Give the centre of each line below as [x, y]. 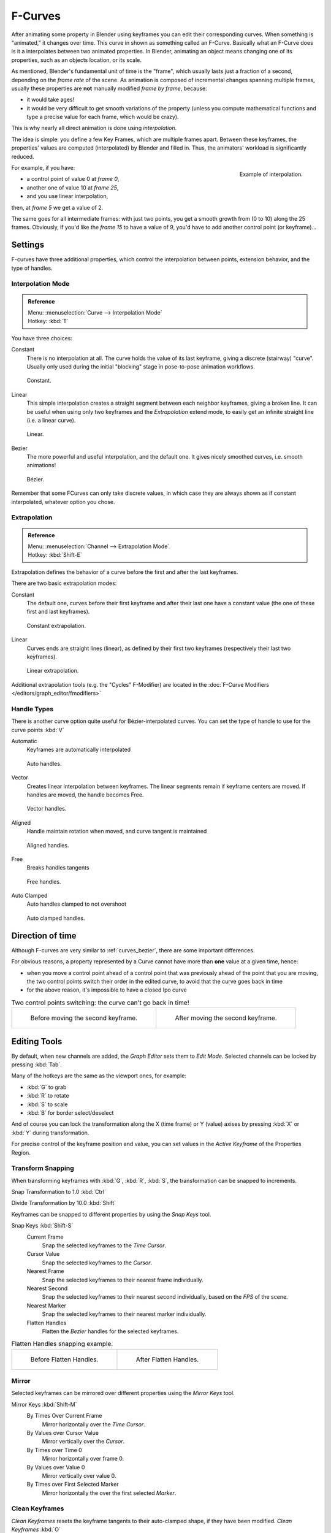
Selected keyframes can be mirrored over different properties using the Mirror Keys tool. [123, 1393]
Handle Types [32, 709]
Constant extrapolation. [56, 625]
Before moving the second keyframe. [84, 1018]
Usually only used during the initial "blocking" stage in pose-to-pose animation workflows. [141, 366]
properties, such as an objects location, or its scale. [77, 60]
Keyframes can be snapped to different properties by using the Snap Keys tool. [111, 1214]
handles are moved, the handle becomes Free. [85, 795]
